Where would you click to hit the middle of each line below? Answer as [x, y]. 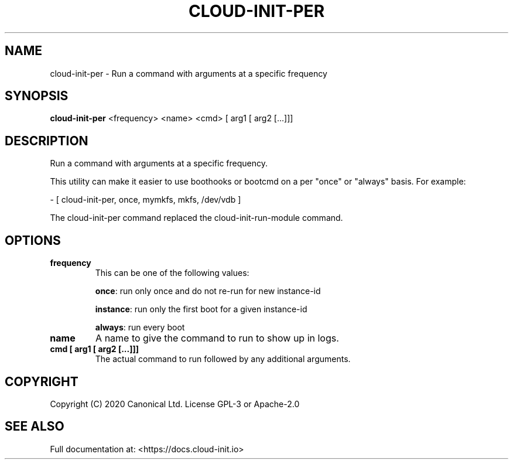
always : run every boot [140, 327]
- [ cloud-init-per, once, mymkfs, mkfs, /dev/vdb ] [146, 200]
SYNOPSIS [37, 96]
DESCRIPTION [47, 141]
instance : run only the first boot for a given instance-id [201, 309]
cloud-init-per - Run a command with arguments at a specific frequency [189, 73]
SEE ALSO [35, 427]
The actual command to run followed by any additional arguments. [223, 359]
